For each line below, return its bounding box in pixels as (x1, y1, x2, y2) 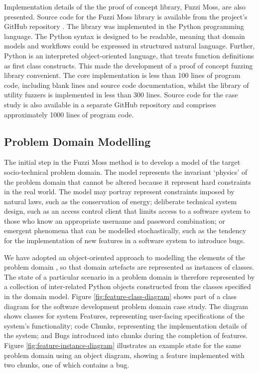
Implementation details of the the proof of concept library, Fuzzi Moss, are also (4, 1, 246, 11)
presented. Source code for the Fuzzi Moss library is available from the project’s (4, 11, 248, 21)
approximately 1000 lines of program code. (4, 109, 134, 119)
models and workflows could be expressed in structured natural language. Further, (4, 40, 255, 51)
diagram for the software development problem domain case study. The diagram (4, 301, 249, 311)
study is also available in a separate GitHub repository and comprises (4, 99, 216, 109)
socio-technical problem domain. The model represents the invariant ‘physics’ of (4, 166, 248, 177)
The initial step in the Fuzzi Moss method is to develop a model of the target (4, 157, 241, 167)
